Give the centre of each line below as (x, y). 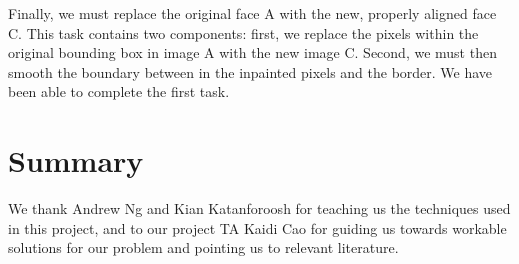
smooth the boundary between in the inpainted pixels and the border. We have (250, 71)
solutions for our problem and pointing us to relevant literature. (203, 247)
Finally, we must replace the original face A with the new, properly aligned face (252, 13)
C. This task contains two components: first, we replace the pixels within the (243, 32)
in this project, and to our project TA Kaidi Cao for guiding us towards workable (257, 227)
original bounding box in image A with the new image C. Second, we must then (252, 52)
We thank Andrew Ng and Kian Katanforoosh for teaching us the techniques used (259, 208)
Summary (76, 160)
